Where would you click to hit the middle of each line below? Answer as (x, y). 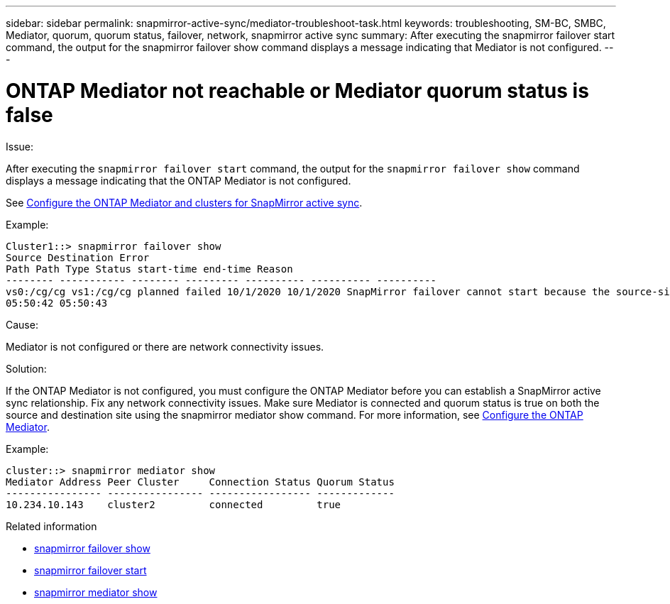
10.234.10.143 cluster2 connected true (174, 504)
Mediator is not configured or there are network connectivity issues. (165, 346)
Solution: (26, 368)
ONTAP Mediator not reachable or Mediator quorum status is (297, 90)
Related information (51, 526)
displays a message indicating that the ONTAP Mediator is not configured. (179, 180)
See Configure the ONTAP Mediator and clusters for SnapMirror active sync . (184, 202)
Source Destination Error (78, 257)
